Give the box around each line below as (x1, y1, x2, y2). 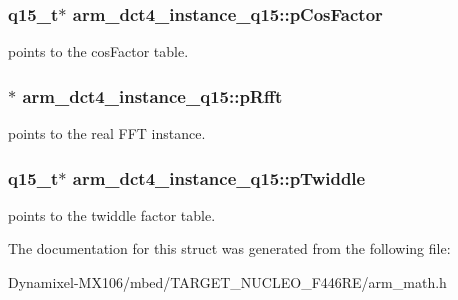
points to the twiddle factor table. (8, 204, 216, 225)
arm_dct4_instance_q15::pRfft (22, 83, 283, 108)
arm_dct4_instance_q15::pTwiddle (72, 165, 366, 190)
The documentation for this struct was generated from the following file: (8, 238, 451, 259)
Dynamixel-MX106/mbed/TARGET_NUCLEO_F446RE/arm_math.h (8, 272, 447, 293)
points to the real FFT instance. (8, 123, 206, 144)
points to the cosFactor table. (8, 41, 189, 62)
